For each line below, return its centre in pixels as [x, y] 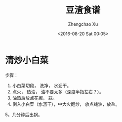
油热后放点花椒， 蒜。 [35, 98]
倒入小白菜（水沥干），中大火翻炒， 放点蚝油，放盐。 [66, 104]
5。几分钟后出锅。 [24, 115]
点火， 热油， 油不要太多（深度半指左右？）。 [58, 91]
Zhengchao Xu [83, 24]
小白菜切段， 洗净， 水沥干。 [42, 85]
